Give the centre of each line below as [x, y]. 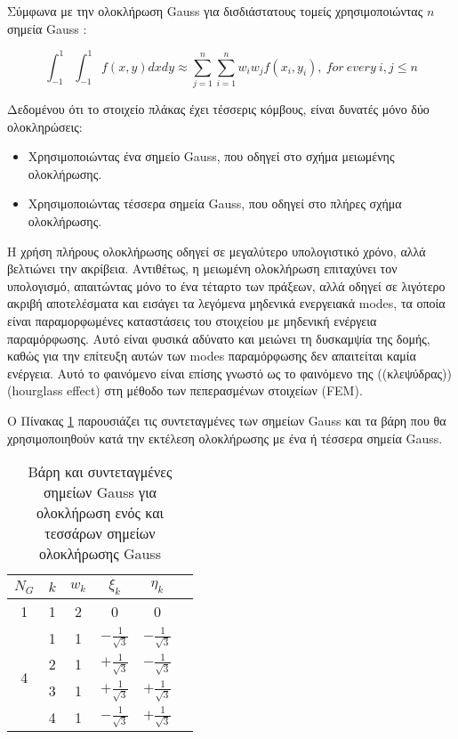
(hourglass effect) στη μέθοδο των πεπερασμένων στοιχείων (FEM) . [185, 390]
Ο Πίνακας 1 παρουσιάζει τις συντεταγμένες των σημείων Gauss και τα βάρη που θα [227, 420]
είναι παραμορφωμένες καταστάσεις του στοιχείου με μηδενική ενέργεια [192, 320]
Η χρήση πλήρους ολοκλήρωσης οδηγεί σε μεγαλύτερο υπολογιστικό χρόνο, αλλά [217, 251]
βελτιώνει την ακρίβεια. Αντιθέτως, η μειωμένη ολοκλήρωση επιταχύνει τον [202, 268]
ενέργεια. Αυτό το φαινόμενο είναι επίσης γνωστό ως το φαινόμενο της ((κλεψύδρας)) [229, 373]
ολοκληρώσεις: [45, 126]
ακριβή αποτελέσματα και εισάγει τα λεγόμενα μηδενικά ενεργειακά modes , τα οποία [226, 303]
